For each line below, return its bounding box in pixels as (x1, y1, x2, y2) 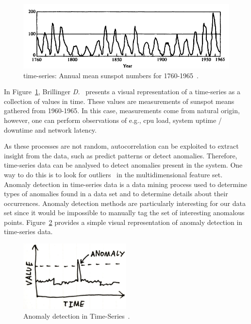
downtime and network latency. (4, 124, 97, 135)
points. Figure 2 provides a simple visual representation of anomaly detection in (4, 217, 243, 227)
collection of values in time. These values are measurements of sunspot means (4, 96, 234, 106)
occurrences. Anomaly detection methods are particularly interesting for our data (4, 198, 246, 208)
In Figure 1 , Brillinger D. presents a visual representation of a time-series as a (4, 86, 240, 97)
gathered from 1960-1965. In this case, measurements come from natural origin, (4, 105, 240, 116)
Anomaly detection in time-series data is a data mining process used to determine (4, 179, 248, 189)
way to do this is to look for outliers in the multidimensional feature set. (4, 169, 223, 179)
